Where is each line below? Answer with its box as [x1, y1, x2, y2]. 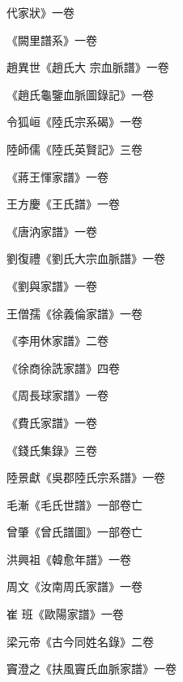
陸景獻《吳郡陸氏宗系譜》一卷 [6, 469, 165, 486]
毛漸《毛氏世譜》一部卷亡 [6, 496, 143, 513]
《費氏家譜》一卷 [6, 413, 97, 431]
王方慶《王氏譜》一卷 [6, 195, 120, 212]
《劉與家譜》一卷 [6, 277, 97, 294]
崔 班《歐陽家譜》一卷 [6, 605, 124, 623]
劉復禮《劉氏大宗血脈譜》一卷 [6, 250, 165, 267]
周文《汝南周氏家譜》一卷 [6, 578, 143, 595]
